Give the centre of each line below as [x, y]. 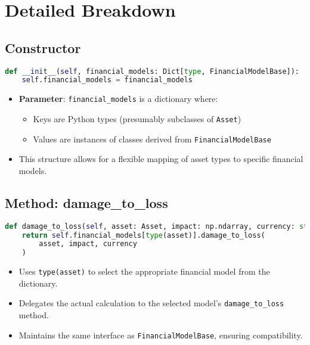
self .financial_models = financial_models [107, 80]
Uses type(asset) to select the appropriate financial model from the [144, 271]
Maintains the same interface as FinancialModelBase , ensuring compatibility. [161, 335]
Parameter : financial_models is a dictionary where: [118, 99]
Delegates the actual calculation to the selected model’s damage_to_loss [151, 303]
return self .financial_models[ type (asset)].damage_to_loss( [143, 235]
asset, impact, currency [88, 244]
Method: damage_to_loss [86, 202]
